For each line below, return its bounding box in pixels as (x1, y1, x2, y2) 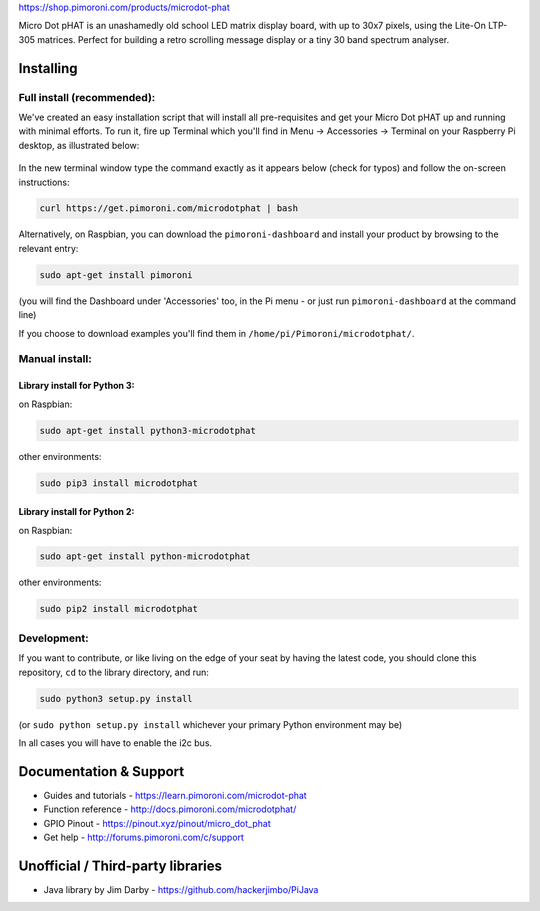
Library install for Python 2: (18, 506, 135, 518)
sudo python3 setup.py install (39, 693, 194, 704)
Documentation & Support (18, 763, 185, 780)
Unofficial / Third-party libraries (18, 857, 222, 874)
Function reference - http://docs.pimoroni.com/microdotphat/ (43, 803, 297, 815)
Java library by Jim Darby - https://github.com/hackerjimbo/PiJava (43, 883, 319, 895)
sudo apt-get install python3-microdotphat (39, 425, 257, 436)
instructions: (18, 176, 70, 188)
